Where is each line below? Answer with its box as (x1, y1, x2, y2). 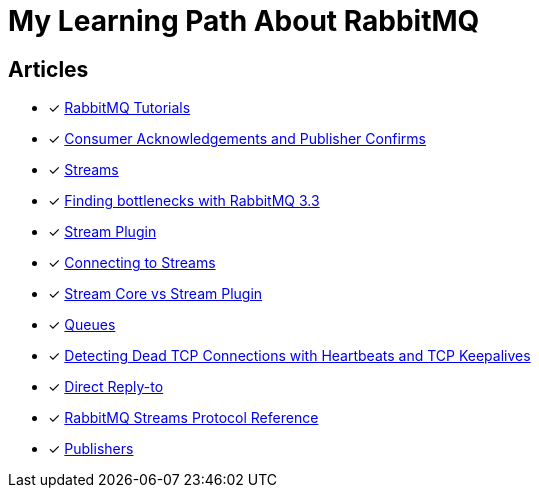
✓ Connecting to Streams (48, 254, 216, 272)
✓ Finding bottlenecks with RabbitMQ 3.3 (48, 192, 320, 210)
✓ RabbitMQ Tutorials (48, 99, 191, 117)
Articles (8, 56, 89, 82)
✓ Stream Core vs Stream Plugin (48, 285, 263, 303)
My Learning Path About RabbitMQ (8, 4, 480, 38)
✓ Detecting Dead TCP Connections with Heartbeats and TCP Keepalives (48, 347, 531, 365)
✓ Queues (48, 316, 116, 334)
